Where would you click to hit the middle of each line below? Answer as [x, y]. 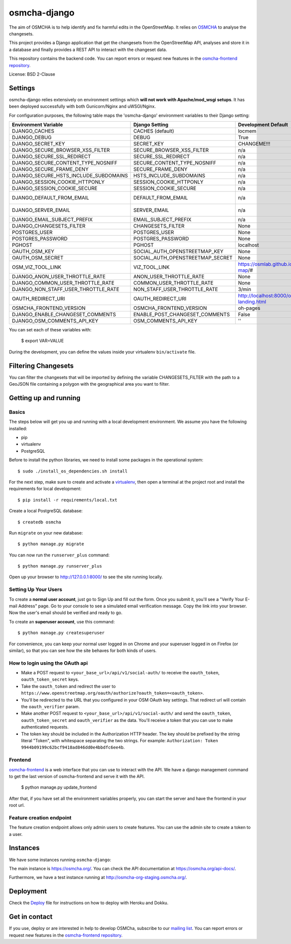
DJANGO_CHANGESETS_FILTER [49, 226]
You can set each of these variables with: [50, 329]
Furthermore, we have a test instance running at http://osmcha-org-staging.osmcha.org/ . [98, 878]
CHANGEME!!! [254, 144]
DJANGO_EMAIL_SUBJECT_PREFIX [52, 219]
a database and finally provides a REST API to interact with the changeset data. [88, 49]
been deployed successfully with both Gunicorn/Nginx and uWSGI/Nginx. [82, 106]
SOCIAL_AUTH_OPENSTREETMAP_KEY [178, 251]
